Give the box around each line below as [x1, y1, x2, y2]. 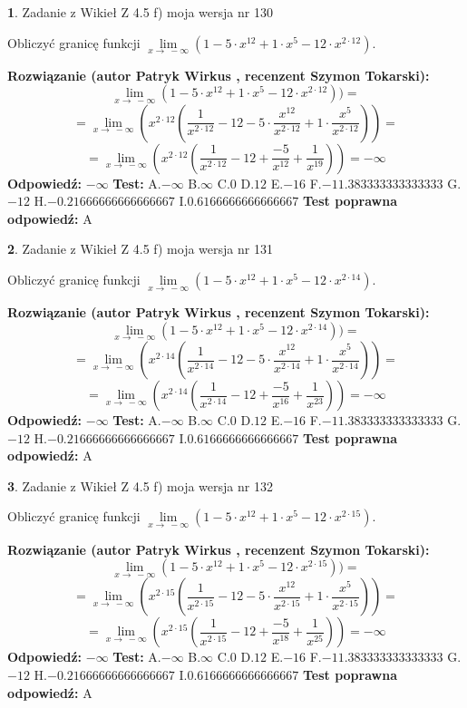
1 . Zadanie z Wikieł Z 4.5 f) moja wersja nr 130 [7, 3, 273, 21]
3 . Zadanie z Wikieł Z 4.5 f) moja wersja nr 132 [7, 476, 273, 495]
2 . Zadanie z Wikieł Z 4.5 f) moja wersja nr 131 [7, 239, 273, 258]
